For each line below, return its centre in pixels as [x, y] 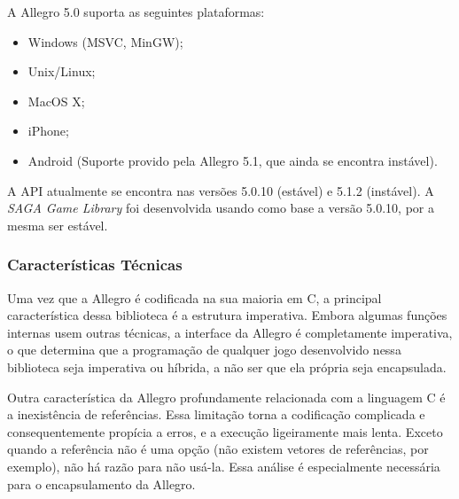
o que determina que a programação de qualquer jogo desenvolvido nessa [204, 350]
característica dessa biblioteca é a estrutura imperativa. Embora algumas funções [227, 315]
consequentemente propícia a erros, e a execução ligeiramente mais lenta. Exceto [225, 431]
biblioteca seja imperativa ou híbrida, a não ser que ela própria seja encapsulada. [227, 366]
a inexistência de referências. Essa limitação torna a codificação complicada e [216, 414]
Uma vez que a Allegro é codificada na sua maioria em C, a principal [194, 297]
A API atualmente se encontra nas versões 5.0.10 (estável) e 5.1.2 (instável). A [221, 190]
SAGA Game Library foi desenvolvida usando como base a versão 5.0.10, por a [221, 208]
